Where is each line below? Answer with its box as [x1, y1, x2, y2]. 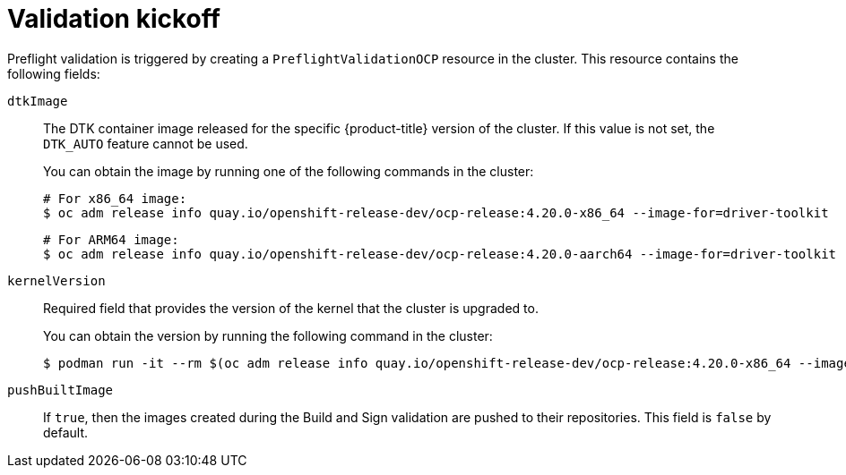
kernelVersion [7, 273, 106, 288]
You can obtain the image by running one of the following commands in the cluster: [43, 163, 534, 179]
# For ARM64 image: [43, 232, 179, 247]
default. [43, 424, 89, 440]
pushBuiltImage [7, 382, 114, 397]
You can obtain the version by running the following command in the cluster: [43, 327, 493, 344]
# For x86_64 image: [43, 191, 187, 206]
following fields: [7, 65, 100, 81]
